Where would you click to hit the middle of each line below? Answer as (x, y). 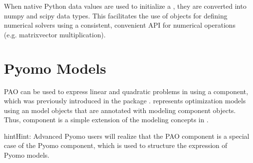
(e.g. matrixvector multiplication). (55, 34)
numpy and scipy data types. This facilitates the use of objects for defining (116, 15)
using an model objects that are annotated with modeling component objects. (120, 110)
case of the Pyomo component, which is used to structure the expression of (116, 145)
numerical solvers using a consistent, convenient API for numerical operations (120, 25)
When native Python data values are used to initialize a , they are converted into (125, 6)
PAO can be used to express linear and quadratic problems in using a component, (126, 91)
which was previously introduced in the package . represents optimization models (125, 101)
